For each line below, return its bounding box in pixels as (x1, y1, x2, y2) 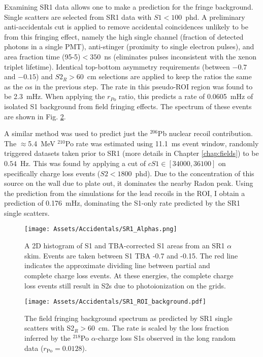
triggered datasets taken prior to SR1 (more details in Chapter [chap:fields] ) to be (4, 148, 259, 158)
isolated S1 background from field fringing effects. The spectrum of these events (4, 101, 252, 111)
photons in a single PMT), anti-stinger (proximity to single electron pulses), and (4, 41, 254, 52)
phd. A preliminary (185, 11, 245, 22)
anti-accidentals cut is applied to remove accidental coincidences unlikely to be (4, 21, 248, 32)
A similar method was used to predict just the (4, 128, 148, 139)
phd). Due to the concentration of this (135, 168, 254, 178)
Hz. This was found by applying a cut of (20, 157, 146, 168)
